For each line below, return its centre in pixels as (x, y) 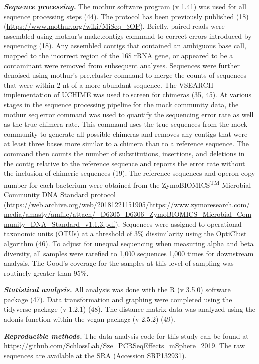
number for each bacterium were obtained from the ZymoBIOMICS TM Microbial (128, 184)
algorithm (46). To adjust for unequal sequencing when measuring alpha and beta (129, 243)
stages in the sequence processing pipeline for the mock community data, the (121, 104)
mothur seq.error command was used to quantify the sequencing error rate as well (129, 114)
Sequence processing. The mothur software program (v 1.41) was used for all (125, 6)
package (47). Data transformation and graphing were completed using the (118, 299)
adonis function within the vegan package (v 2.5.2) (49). (90, 319)
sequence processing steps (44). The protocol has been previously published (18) (126, 16)
